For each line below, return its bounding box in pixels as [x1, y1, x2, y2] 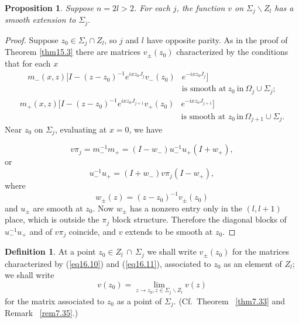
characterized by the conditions [176, 46, 288, 58]
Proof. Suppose [5, 33, 59, 46]
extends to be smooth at [125, 225, 213, 237]
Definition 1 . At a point [5, 245, 96, 258]
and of [29, 225, 52, 237]
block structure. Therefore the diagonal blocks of [112, 213, 287, 225]
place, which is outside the [5, 213, 99, 225]
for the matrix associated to [5, 294, 105, 307]
